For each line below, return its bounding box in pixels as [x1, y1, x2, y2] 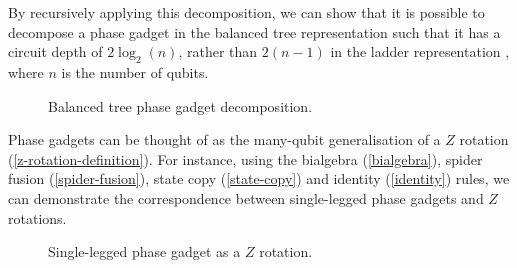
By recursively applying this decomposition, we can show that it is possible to [8, 2, 485, 22]
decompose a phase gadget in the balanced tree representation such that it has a [8, 21, 501, 42]
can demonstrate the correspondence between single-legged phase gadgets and [8, 187, 484, 208]
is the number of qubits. [61, 61, 209, 82]
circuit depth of [8, 41, 103, 62]
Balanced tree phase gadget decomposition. [48, 95, 313, 116]
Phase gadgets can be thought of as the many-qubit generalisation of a [8, 129, 441, 150]
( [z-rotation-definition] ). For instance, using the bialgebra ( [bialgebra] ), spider [8, 148, 483, 169]
